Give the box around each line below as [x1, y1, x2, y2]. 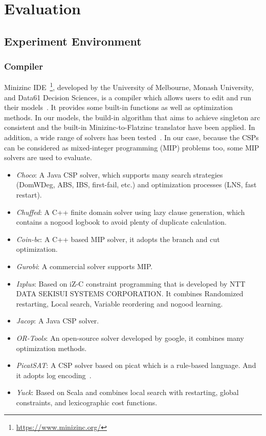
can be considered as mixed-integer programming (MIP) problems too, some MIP [4, 142, 259, 152]
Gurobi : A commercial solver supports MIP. [16, 260, 153, 271]
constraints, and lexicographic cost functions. [16, 397, 158, 407]
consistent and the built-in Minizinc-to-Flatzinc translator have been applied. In [4, 122, 255, 133]
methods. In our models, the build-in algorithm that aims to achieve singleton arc [4, 112, 260, 122]
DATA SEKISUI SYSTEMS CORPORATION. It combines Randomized [16, 288, 243, 299]
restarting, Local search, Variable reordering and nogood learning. [16, 298, 223, 309]
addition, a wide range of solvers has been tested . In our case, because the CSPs [4, 132, 259, 142]
